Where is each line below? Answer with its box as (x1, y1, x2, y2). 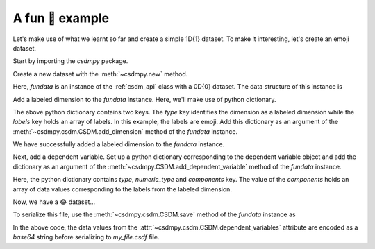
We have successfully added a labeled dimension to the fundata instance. (12, 140, 225, 148)
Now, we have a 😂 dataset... (12, 198, 96, 206)
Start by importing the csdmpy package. (12, 57, 128, 65)
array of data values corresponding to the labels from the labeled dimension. (12, 184, 233, 194)
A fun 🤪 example (12, 10, 110, 26)
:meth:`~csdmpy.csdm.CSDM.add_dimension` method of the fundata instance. (12, 127, 238, 135)
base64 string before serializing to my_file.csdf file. (12, 233, 160, 241)
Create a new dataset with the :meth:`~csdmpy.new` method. (12, 69, 188, 78)
